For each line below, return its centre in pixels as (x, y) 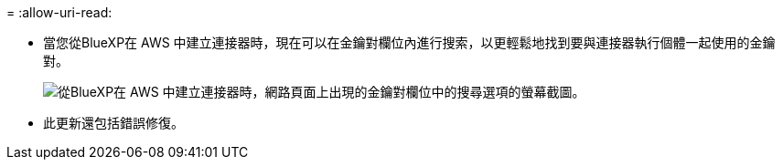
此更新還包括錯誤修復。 (113, 123)
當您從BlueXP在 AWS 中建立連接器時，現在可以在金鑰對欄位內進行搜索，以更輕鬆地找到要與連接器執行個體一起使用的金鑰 (409, 42)
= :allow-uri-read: (59, 12)
